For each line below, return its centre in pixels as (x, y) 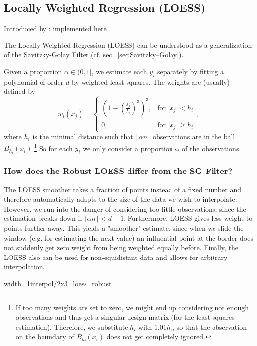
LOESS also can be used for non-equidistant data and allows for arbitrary (116, 257)
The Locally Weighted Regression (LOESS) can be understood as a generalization (128, 45)
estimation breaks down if (43, 218)
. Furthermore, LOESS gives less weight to (188, 218)
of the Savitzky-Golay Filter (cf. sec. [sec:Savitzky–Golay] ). (94, 55)
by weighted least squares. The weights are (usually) (150, 81)
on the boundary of (45, 336)
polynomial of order (34, 81)
